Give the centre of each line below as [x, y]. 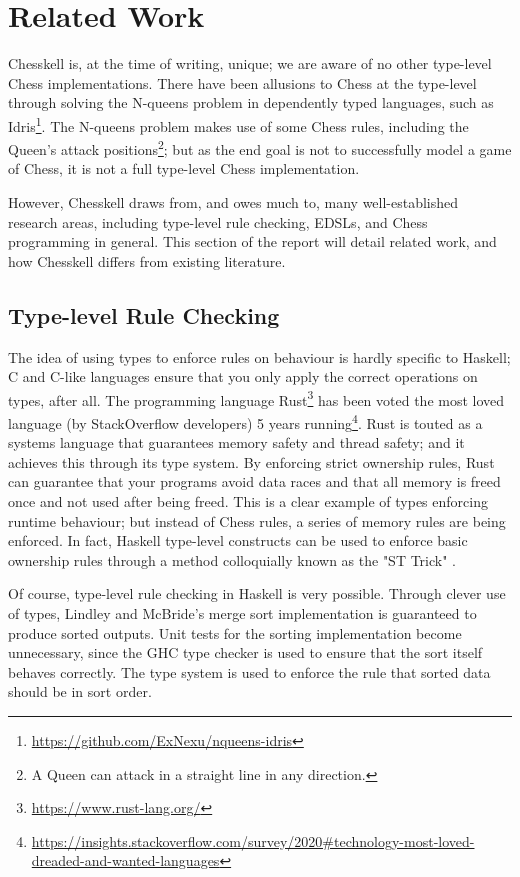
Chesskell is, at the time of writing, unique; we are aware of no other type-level [250, 63]
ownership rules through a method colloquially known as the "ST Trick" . [232, 559]
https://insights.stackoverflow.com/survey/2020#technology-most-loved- [253, 840]
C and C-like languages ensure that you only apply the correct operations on [243, 376]
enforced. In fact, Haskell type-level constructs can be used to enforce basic [238, 540]
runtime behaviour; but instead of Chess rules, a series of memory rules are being [257, 520]
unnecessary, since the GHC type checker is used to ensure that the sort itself [245, 652]
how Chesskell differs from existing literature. [147, 260]
